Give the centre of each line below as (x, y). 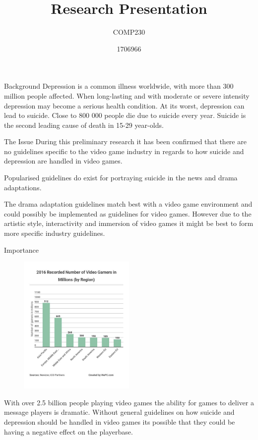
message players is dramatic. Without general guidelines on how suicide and (119, 412)
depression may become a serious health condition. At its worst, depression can (124, 105)
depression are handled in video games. (63, 161)
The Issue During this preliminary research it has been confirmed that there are (125, 141)
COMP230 (129, 32)
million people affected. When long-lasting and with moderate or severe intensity (127, 95)
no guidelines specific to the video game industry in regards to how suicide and (124, 151)
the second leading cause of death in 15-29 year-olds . (84, 125)
